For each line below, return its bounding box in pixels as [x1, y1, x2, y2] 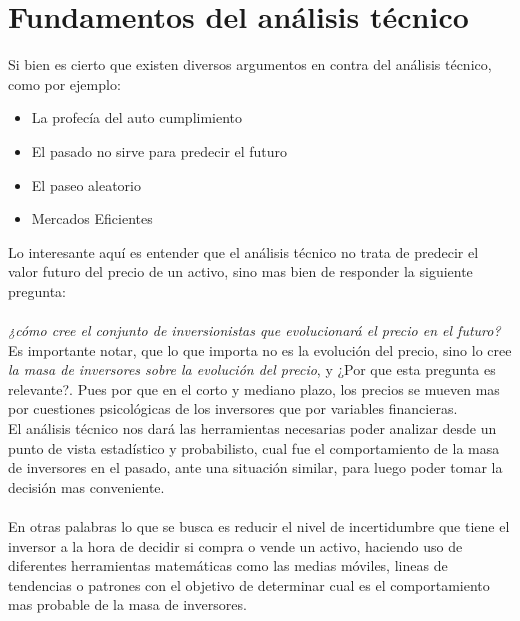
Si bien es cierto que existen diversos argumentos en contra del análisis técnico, [8, 54, 492, 75]
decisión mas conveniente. [8, 476, 165, 497]
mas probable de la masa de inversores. [8, 594, 247, 615]
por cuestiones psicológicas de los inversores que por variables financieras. [8, 398, 458, 419]
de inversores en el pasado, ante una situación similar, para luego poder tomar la [8, 457, 503, 478]
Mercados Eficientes [31, 208, 153, 229]
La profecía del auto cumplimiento [31, 107, 243, 128]
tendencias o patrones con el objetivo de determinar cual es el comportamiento [8, 574, 490, 595]
